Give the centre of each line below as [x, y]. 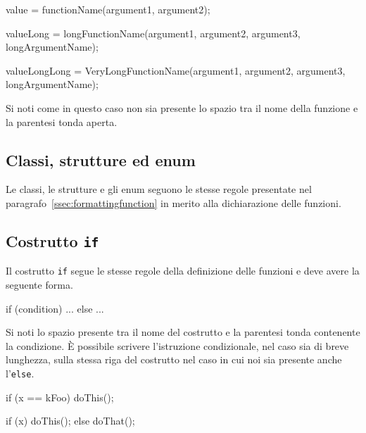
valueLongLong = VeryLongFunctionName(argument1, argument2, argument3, [176, 70]
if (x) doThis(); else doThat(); [70, 421]
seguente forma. [39, 284]
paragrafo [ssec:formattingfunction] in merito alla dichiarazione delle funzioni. [173, 202]
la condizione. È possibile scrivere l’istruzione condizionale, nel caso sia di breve [177, 345]
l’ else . [20, 373]
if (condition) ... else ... [55, 308]
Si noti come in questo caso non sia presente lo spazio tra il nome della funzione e [182, 107]
